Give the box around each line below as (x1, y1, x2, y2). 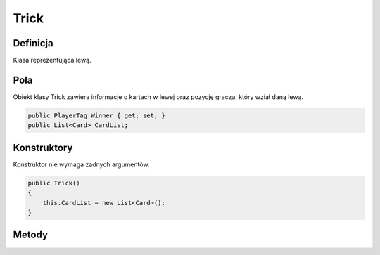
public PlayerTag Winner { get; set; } (27, 111, 165, 119)
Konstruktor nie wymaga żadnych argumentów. (13, 160, 150, 169)
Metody (13, 229, 49, 241)
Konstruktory (13, 141, 73, 154)
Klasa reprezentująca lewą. (13, 56, 91, 65)
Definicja (13, 37, 53, 49)
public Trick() (27, 179, 80, 187)
